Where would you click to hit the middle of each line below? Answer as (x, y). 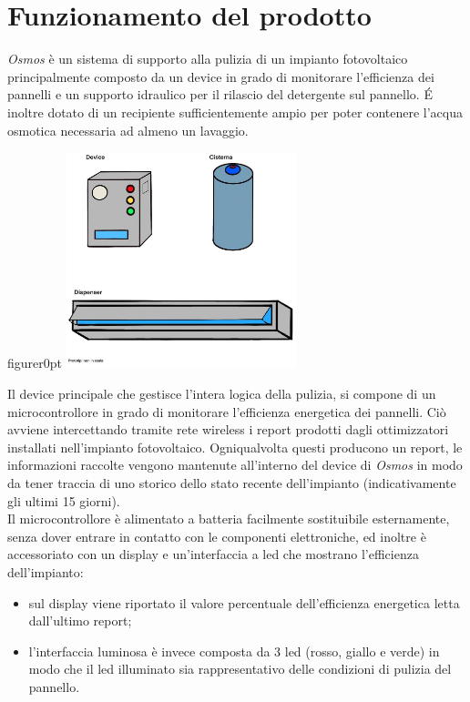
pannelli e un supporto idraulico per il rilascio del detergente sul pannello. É (220, 94)
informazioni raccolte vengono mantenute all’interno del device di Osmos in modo (235, 465)
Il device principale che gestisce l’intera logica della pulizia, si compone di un (222, 394)
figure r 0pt (35, 363)
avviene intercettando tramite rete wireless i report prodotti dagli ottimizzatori (228, 429)
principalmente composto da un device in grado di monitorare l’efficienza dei (221, 76)
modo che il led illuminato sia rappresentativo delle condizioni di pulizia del (240, 669)
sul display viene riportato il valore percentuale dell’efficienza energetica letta (244, 602)
